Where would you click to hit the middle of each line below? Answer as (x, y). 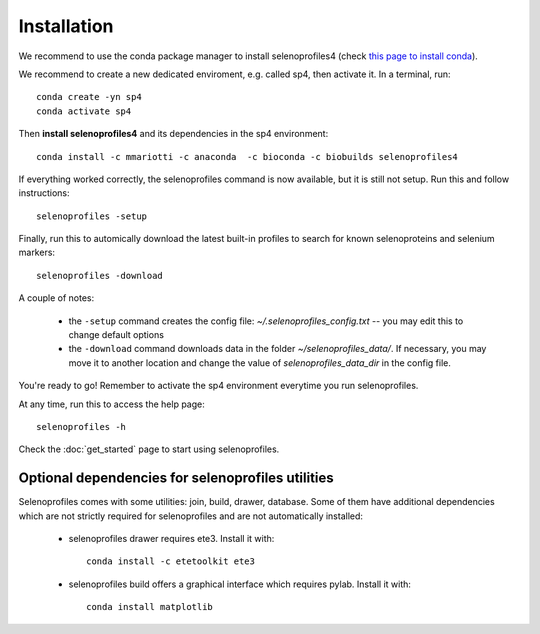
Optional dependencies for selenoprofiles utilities (176, 478)
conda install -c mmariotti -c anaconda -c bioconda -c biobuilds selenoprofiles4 (247, 156)
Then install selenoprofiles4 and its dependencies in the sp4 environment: (173, 134)
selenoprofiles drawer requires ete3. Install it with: (171, 539)
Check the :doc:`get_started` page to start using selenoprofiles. (149, 449)
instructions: (44, 193)
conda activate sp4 (84, 111)
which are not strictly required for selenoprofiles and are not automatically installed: (191, 516)
